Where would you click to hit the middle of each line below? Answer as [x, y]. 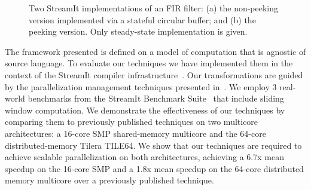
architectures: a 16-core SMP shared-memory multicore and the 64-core [135, 133]
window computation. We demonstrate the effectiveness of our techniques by [145, 110]
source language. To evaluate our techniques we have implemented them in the [149, 63]
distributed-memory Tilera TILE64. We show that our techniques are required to [153, 145]
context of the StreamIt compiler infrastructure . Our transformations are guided [154, 74]
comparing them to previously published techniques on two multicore [132, 122]
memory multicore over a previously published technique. [109, 180]
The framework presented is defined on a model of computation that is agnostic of [155, 51]
